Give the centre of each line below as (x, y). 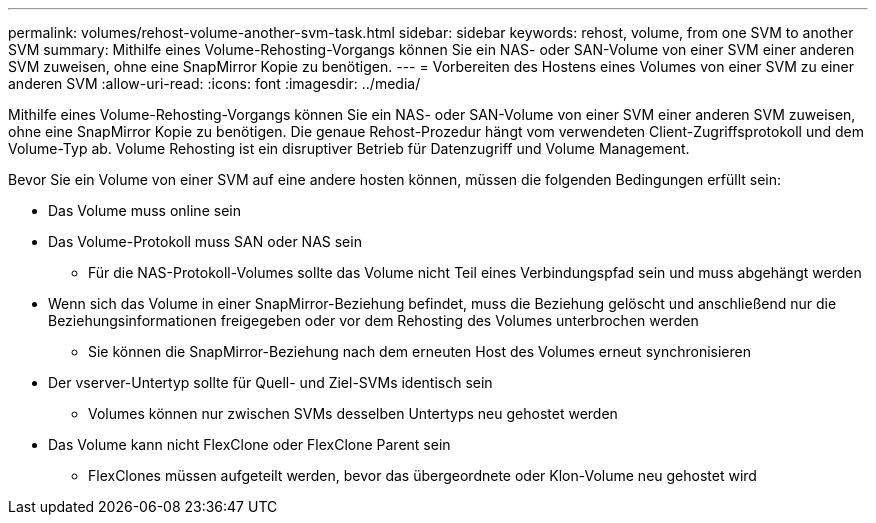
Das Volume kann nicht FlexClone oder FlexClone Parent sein (249, 444)
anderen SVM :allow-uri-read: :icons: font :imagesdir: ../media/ (214, 83)
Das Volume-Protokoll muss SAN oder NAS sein (205, 241)
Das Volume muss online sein (144, 210)
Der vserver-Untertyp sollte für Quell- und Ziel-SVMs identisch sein (270, 382)
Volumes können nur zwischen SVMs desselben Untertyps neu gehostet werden (353, 413)
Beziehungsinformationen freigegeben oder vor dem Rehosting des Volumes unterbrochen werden (373, 320)
